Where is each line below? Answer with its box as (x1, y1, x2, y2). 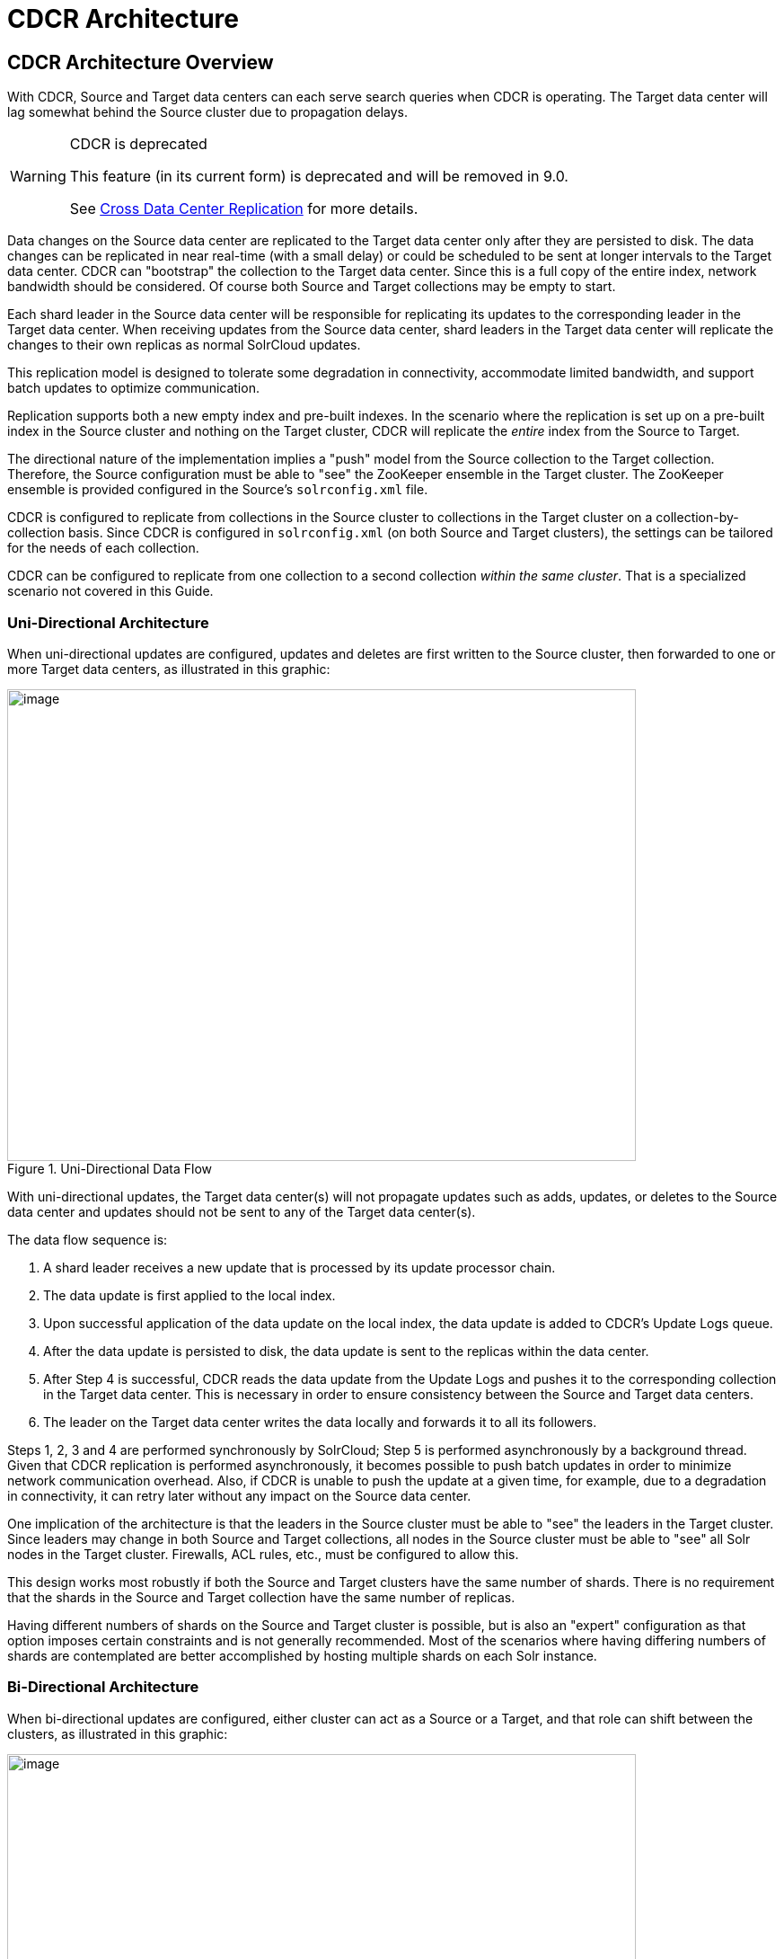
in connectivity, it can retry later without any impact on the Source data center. (7, 1487, 471, 1503)
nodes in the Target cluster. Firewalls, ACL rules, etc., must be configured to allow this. (7, 1546, 519, 1562)
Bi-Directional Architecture (7, 1678, 199, 1697)
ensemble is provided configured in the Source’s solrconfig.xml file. (7, 482, 428, 498)
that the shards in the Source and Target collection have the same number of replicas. (7, 1589, 515, 1605)
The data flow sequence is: (7, 1231, 168, 1247)
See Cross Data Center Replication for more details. (69, 199, 418, 218)
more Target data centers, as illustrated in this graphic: (7, 660, 330, 677)
